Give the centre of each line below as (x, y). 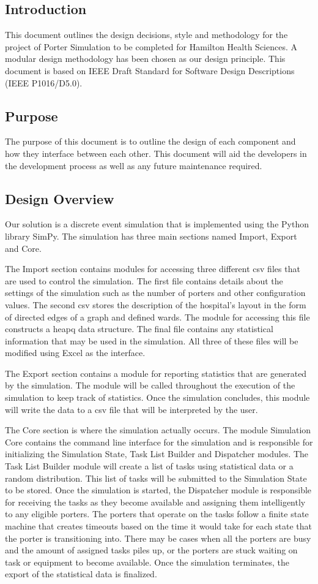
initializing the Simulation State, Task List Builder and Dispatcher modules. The (157, 454)
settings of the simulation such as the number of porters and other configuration (155, 293)
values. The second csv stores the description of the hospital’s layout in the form (156, 304)
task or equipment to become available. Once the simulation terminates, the (147, 562)
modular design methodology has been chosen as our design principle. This (145, 59)
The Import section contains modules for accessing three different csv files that (153, 269)
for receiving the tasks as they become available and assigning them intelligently (155, 502)
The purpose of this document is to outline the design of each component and (150, 141)
